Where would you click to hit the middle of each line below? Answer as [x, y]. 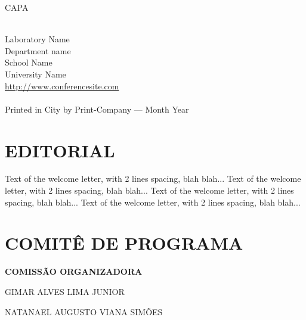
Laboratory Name [37, 39]
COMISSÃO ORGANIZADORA [74, 271]
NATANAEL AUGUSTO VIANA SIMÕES [84, 311]
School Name [29, 62]
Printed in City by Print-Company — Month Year [97, 109]
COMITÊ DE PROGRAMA [124, 243]
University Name [35, 74]
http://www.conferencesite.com [62, 86]
